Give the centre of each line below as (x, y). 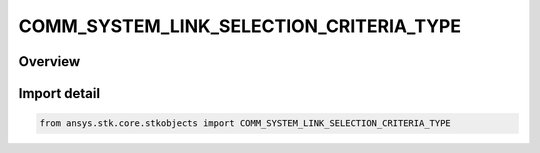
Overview (49, 61)
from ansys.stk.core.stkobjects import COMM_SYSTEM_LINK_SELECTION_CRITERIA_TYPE (245, 123)
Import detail (59, 93)
